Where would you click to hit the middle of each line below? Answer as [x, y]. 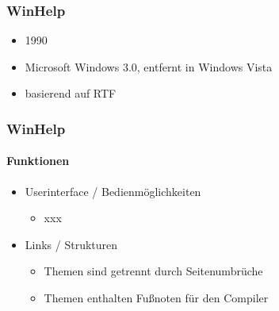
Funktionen [38, 161]
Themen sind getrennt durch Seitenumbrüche [153, 271]
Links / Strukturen [71, 244]
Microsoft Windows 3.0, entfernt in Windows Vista [149, 66]
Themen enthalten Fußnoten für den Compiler [156, 298]
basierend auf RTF [71, 93]
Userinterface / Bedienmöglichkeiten [113, 191]
